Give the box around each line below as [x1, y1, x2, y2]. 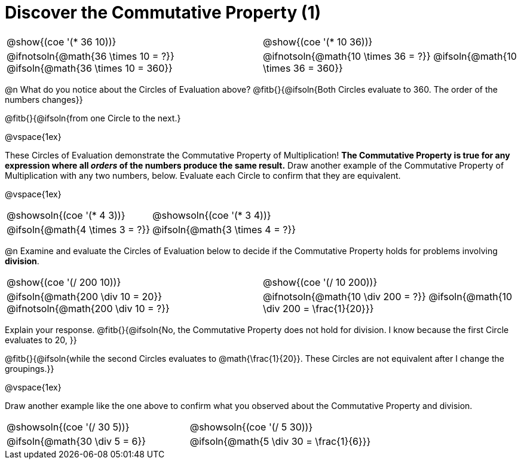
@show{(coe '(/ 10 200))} [263, 276, 378, 288]
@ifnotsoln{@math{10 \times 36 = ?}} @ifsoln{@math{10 [263, 50, 517, 62]
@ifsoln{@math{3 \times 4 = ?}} [152, 223, 296, 236]
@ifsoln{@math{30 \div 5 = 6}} [7, 435, 146, 447]
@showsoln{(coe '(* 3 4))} [152, 209, 271, 221]
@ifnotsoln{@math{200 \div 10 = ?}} [7, 302, 170, 315]
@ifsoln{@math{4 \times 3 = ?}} [7, 223, 151, 236]
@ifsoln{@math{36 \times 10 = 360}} [7, 62, 173, 74]
